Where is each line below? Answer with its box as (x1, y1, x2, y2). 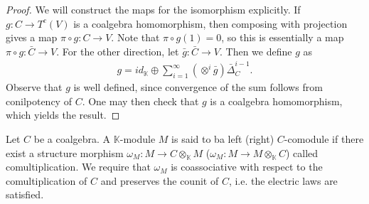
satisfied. (6, 187, 44, 202)
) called (286, 145, 319, 160)
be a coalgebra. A (33, 131, 111, 146)
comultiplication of (6, 173, 87, 188)
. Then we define (220, 43, 292, 58)
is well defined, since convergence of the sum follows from (73, 80, 323, 95)
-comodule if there (284, 131, 364, 146)
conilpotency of (6, 93, 72, 108)
